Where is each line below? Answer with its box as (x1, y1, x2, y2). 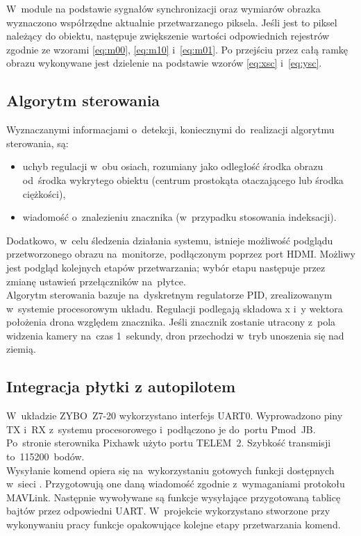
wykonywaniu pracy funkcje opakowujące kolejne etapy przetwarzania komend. (6, 517, 341, 532)
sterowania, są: (6, 135, 69, 150)
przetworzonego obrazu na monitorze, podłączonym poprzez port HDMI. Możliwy (6, 246, 355, 261)
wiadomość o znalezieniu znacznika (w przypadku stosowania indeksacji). (22, 210, 337, 224)
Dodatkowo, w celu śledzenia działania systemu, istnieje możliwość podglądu (6, 233, 333, 247)
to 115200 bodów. (6, 449, 85, 464)
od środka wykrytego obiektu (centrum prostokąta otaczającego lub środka (22, 172, 344, 187)
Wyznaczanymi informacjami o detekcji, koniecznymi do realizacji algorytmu (6, 122, 335, 137)
